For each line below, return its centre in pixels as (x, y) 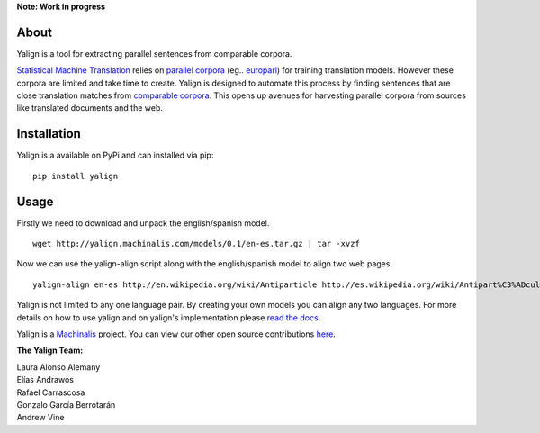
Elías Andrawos (45, 380)
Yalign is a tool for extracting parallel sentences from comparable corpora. (154, 53)
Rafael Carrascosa (51, 392)
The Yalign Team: (50, 350)
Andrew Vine (40, 418)
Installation (49, 134)
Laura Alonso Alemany (58, 367)
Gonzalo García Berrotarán (66, 404)
